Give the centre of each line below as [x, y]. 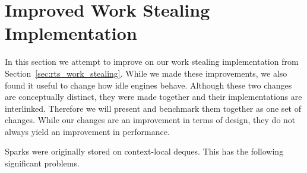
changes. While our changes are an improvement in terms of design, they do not [150, 120]
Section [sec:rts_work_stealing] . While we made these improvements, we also [146, 73]
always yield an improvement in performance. [87, 131]
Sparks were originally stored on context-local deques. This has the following [144, 151]
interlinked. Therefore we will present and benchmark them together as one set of [153, 108]
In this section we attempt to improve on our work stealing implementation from [152, 62]
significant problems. [42, 163]
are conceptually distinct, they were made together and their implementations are [153, 97]
